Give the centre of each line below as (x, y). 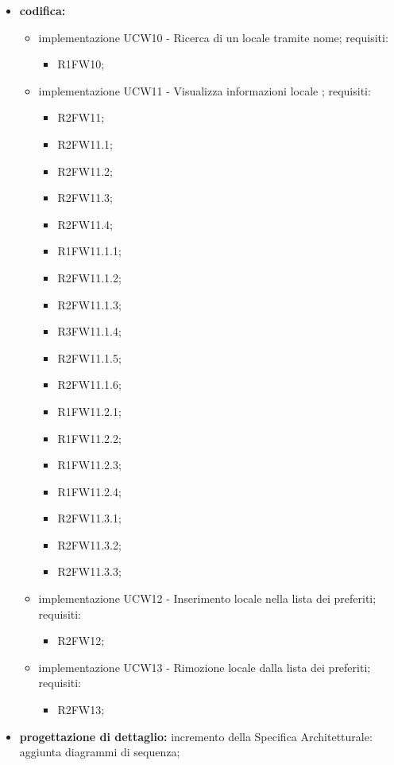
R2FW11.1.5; (89, 357)
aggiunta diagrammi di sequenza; (100, 752)
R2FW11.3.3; (89, 571)
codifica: (42, 10)
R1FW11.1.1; (89, 251)
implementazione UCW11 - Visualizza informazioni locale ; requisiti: (205, 90)
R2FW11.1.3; (89, 304)
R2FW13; (81, 710)
